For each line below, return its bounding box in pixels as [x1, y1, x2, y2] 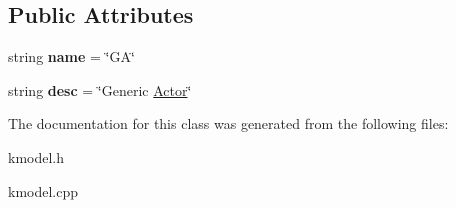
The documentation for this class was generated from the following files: [8, 113, 449, 134]
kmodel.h [8, 146, 65, 167]
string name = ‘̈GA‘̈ [8, 46, 135, 67]
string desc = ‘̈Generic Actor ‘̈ [8, 79, 192, 100]
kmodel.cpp [8, 180, 79, 201]
